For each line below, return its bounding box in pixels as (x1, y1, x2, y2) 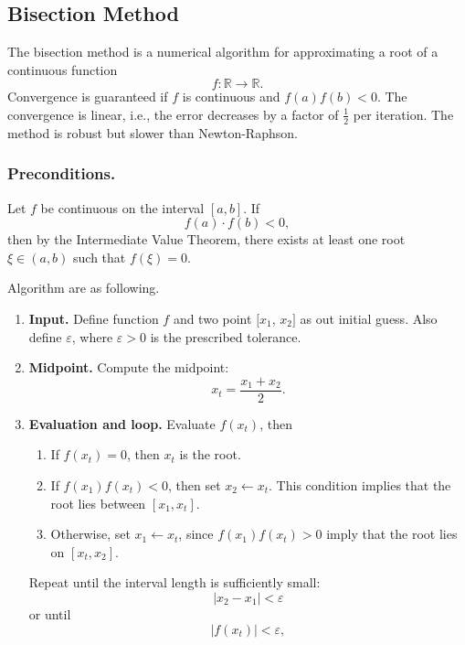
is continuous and (182, 87, 280, 106)
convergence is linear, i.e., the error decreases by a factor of (7, 104, 339, 124)
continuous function (7, 59, 118, 79)
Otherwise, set (50, 524, 131, 543)
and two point (173, 309, 252, 328)
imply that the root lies (326, 524, 458, 543)
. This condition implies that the (269, 476, 451, 495)
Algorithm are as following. (7, 278, 160, 297)
